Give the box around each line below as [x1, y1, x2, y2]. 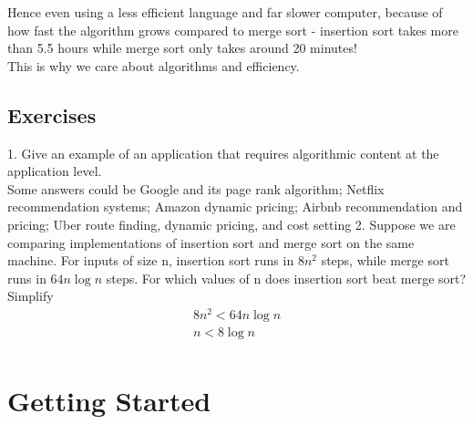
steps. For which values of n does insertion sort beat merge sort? [106, 268, 467, 287]
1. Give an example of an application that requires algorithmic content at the [7, 143, 439, 162]
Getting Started [7, 382, 211, 419]
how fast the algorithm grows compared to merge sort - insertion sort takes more [7, 20, 458, 39]
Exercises [7, 100, 97, 129]
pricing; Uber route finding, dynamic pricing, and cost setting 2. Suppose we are [7, 214, 456, 233]
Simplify [7, 286, 54, 305]
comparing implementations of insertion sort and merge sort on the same [7, 233, 415, 252]
